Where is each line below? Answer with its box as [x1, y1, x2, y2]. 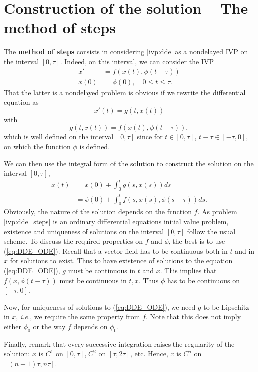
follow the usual [187, 226, 236, 236]
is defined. [79, 141, 110, 151]
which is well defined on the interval [4, 131, 114, 142]
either [4, 321, 22, 331]
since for [137, 131, 163, 142]
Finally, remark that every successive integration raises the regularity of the [4, 338, 235, 349]
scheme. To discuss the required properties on [4, 236, 143, 246]
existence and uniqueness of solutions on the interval [4, 226, 164, 236]
